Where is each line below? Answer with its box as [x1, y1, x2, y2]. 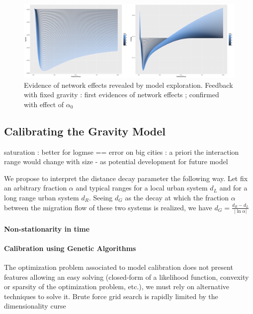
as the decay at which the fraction [125, 192, 229, 203]
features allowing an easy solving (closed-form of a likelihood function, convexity [4, 271, 249, 282]
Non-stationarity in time [4, 223, 90, 234]
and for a [219, 183, 248, 193]
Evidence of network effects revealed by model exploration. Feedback [24, 79, 233, 90]
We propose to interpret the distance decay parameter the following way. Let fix [4, 173, 248, 183]
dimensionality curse [4, 301, 66, 311]
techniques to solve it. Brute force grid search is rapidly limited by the [4, 291, 218, 301]
